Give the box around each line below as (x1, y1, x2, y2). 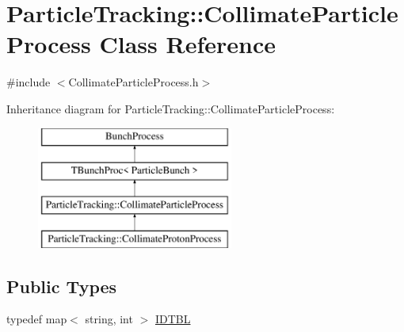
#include (6, 74, 51, 90)
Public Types (6, 273, 117, 298)
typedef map (6, 311, 67, 327)
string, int (85, 311, 133, 327)
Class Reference (99, 28, 276, 60)
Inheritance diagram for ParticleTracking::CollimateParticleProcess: (6, 100, 335, 116)
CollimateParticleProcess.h (68, 74, 199, 90)
